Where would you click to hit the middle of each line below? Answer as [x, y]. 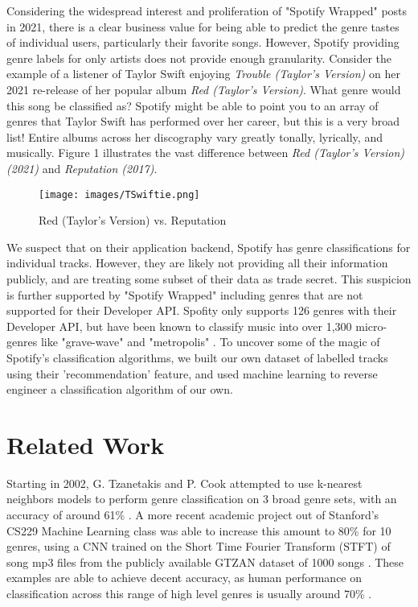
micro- [371, 326]
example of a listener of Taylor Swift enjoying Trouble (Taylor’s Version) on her [203, 74]
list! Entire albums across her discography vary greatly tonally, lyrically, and [195, 136]
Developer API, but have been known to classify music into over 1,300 [179, 326]
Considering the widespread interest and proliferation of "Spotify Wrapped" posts [207, 10]
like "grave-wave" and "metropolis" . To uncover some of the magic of [210, 342]
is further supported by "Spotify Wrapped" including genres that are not [185, 294]
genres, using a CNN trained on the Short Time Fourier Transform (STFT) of [199, 546]
